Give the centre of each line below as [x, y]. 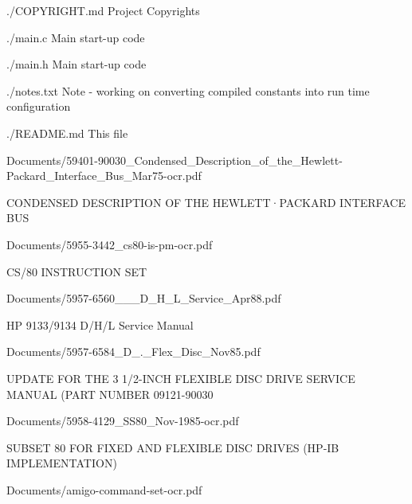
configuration [39, 106]
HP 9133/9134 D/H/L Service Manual [100, 324]
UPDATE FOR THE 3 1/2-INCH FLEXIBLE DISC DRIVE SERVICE [181, 378]
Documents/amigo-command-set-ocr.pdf [104, 489]
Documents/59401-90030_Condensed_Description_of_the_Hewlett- [175, 160]
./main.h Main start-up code [77, 64]
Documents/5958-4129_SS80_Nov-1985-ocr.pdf [123, 421]
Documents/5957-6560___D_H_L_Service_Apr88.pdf [144, 298]
